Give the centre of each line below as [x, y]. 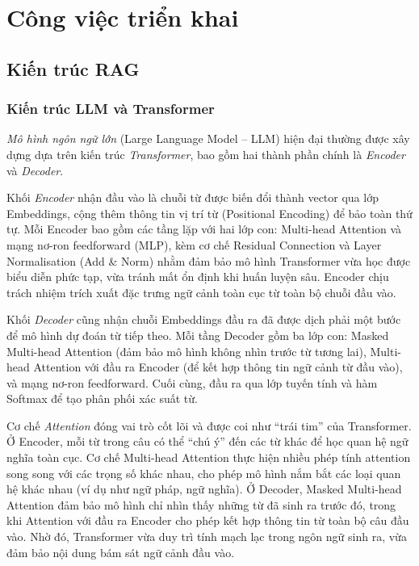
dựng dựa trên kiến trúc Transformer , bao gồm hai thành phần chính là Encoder [206, 154]
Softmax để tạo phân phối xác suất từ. [102, 398]
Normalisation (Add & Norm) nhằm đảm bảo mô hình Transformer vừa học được [209, 260]
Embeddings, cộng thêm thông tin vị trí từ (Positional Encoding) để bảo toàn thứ [209, 213]
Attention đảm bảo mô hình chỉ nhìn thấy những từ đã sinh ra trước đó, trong [201, 504]
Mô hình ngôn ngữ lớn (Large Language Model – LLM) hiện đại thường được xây [208, 138]
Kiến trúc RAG [73, 68]
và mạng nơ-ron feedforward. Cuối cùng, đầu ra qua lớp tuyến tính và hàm [192, 382]
